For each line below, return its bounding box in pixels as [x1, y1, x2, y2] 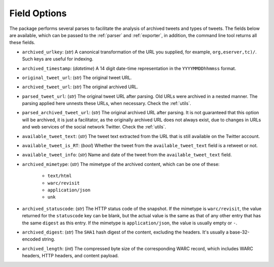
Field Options [9, 8, 67, 19]
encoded [22, 236, 41, 242]
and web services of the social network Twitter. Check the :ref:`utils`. [22, 124, 166, 130]
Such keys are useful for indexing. [22, 56, 93, 62]
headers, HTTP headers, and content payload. [22, 253, 119, 259]
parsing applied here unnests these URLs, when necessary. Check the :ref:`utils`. [22, 101, 191, 107]
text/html [47, 173, 72, 179]
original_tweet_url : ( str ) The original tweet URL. [22, 74, 132, 81]
